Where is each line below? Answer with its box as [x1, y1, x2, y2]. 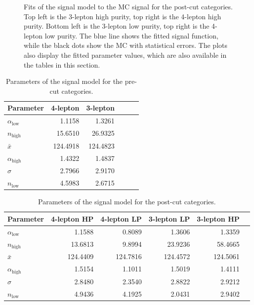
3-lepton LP [148, 213, 190, 224]
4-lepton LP [100, 213, 142, 224]
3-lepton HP [197, 213, 240, 224]
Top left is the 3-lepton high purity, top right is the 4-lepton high [24, 11, 221, 21]
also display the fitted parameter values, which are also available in [24, 49, 227, 60]
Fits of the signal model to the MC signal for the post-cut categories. [24, 1, 233, 11]
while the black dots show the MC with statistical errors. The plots [24, 40, 227, 50]
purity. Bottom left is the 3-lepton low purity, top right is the [24, 21, 210, 31]
